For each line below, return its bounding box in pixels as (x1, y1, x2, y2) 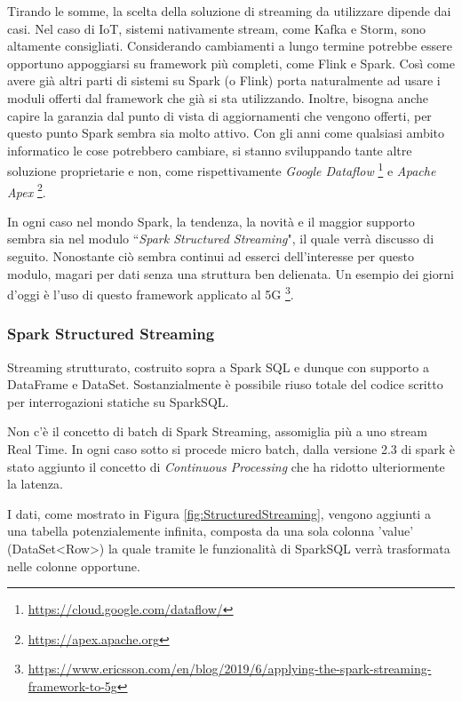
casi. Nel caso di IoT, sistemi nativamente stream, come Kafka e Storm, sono (7, 19, 426, 37)
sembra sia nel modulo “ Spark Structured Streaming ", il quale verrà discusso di (7, 229, 434, 248)
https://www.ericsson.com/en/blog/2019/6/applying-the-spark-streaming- (28, 659, 432, 678)
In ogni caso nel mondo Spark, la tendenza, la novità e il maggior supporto (7, 211, 415, 230)
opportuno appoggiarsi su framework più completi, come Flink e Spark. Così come (7, 53, 455, 72)
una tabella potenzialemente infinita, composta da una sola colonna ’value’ (7, 522, 414, 540)
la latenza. (7, 474, 63, 493)
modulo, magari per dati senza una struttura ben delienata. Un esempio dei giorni (7, 264, 454, 283)
